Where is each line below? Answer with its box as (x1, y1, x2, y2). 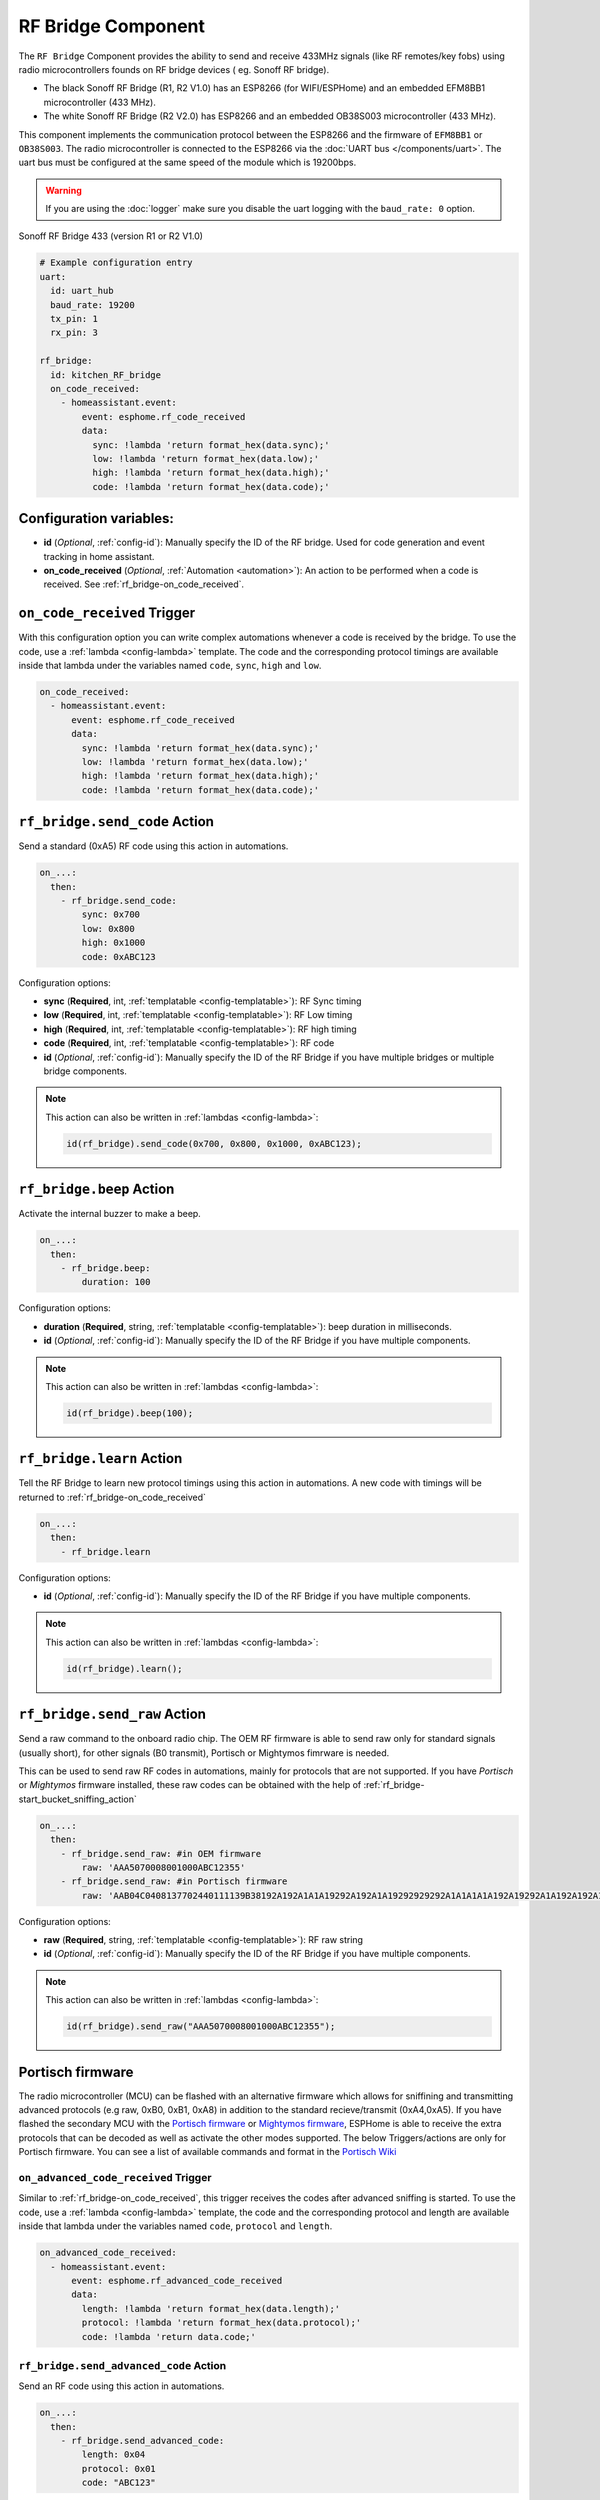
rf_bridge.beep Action (18, 1181, 175, 1198)
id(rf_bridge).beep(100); (66, 1407, 194, 1419)
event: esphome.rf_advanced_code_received (71, 2275, 283, 2286)
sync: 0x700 (81, 909, 140, 920)
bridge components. (43, 1065, 127, 1077)
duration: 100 (81, 1276, 151, 1288)
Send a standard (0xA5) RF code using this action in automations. (18, 840, 289, 852)
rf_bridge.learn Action (18, 1450, 183, 1467)
